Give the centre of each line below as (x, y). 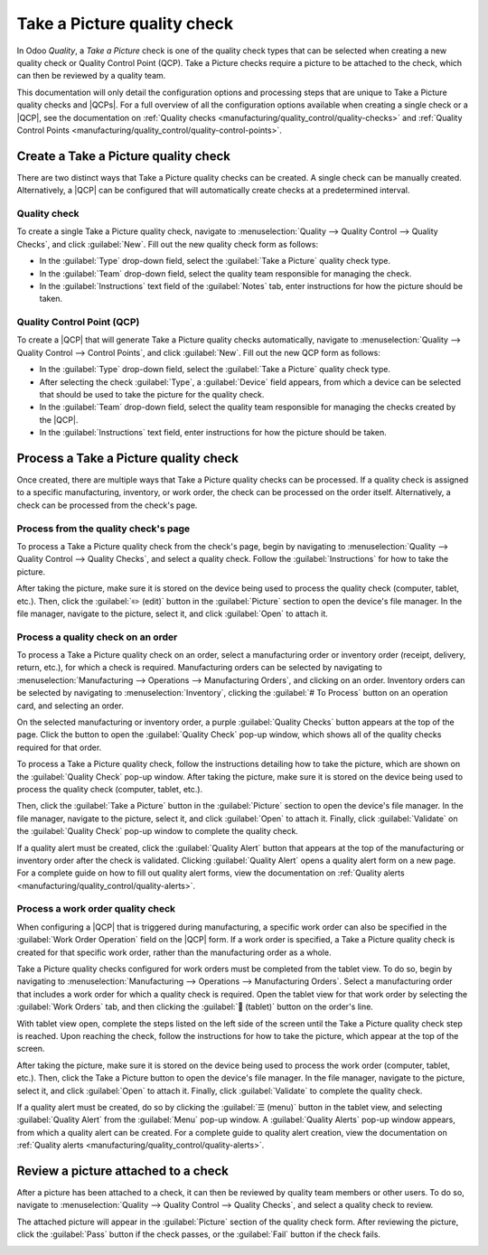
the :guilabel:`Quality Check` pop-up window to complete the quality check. (157, 831)
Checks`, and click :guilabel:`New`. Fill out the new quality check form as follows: (168, 244)
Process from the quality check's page (103, 529)
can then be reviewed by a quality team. (91, 76)
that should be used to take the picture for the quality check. (152, 394)
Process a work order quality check (96, 909)
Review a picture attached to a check (123, 1171)
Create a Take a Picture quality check (123, 156)
